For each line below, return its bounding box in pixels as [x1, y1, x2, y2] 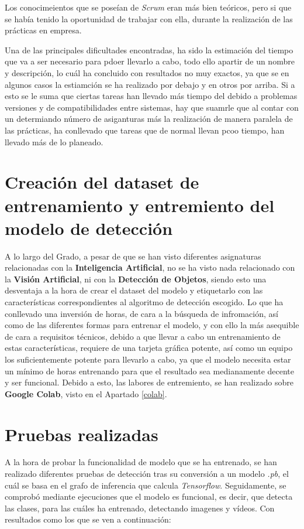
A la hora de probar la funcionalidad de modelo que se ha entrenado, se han [5, 456, 277, 468]
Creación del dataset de [5, 170, 199, 194]
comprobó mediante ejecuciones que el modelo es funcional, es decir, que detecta [5, 490, 293, 503]
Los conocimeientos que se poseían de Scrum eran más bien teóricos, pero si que [5, 1, 292, 13]
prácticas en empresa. [5, 24, 82, 36]
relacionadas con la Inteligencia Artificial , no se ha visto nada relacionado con [5, 261, 295, 274]
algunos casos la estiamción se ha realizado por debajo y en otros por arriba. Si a [5, 78, 295, 90]
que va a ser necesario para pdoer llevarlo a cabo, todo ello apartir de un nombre [5, 55, 295, 67]
